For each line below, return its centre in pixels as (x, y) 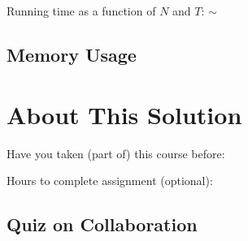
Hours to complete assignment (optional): (110, 181)
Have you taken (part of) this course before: (116, 153)
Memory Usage (72, 54)
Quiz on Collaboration (102, 224)
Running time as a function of (81, 11)
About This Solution (124, 114)
